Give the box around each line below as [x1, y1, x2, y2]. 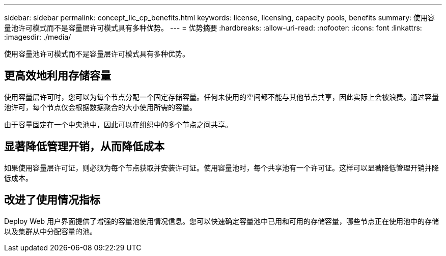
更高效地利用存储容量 [4, 69, 111, 82]
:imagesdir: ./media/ [4, 33, 71, 41]
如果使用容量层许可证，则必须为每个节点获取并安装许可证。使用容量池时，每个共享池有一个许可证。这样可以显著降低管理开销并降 [4, 163, 439, 172]
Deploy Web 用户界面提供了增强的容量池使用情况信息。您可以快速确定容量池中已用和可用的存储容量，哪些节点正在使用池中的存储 [4, 216, 439, 225]
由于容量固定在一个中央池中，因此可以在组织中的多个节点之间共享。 [4, 120, 232, 129]
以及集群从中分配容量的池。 [4, 226, 97, 236]
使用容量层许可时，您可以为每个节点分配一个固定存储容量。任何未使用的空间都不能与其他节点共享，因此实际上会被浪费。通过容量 [4, 92, 439, 101]
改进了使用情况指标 [4, 193, 100, 207]
